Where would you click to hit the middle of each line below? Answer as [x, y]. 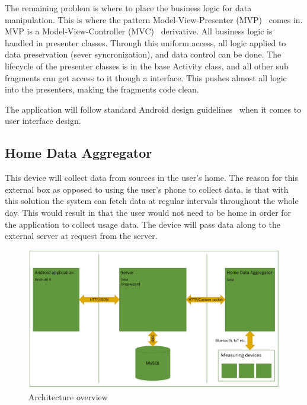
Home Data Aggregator [79, 153]
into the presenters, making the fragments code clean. [102, 89]
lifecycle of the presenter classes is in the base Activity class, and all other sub [147, 66]
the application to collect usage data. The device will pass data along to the [143, 224]
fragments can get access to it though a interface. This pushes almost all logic [146, 77]
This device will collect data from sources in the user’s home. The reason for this [151, 178]
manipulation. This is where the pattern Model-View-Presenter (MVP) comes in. [154, 19]
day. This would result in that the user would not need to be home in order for [148, 212]
